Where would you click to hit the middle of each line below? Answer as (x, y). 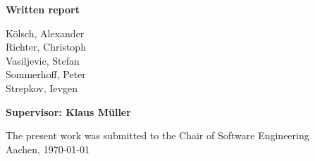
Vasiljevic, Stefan (43, 60)
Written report (43, 9)
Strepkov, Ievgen (42, 88)
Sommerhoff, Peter (46, 74)
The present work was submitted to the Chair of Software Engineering (157, 135)
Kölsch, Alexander (45, 33)
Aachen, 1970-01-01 (48, 149)
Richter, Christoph (46, 47)
